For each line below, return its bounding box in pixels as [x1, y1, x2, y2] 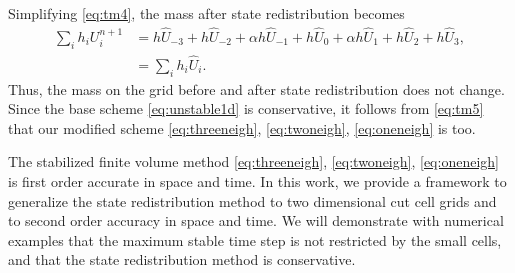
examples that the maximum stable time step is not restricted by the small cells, [8, 229, 502, 250]
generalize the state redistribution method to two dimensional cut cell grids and [8, 190, 497, 211]
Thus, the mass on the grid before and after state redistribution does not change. [8, 78, 505, 99]
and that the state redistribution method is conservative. [8, 249, 356, 270]
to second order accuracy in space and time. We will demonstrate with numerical [8, 210, 504, 231]
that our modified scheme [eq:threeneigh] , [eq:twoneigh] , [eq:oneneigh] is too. [8, 117, 476, 138]
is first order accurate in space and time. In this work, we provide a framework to [8, 171, 507, 192]
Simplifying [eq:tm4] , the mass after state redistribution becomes [8, 3, 405, 23]
